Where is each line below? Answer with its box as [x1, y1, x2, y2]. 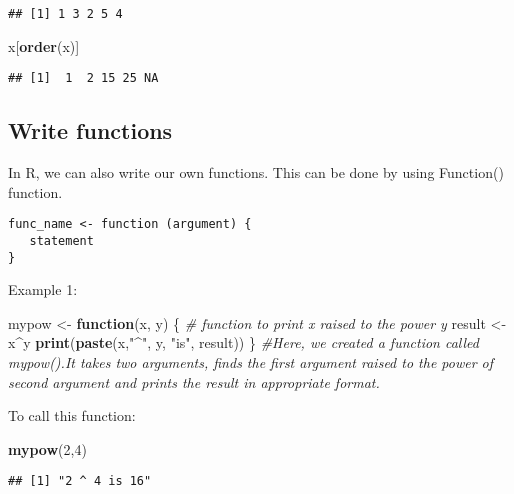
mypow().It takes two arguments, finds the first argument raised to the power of [8, 352, 494, 373]
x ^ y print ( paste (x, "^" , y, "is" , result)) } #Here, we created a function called [8, 332, 479, 353]
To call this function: [8, 405, 136, 426]
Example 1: [8, 279, 78, 300]
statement [29, 233, 94, 248]
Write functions [8, 115, 173, 146]
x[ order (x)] [8, 35, 80, 56]
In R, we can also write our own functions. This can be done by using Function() [8, 162, 504, 183]
